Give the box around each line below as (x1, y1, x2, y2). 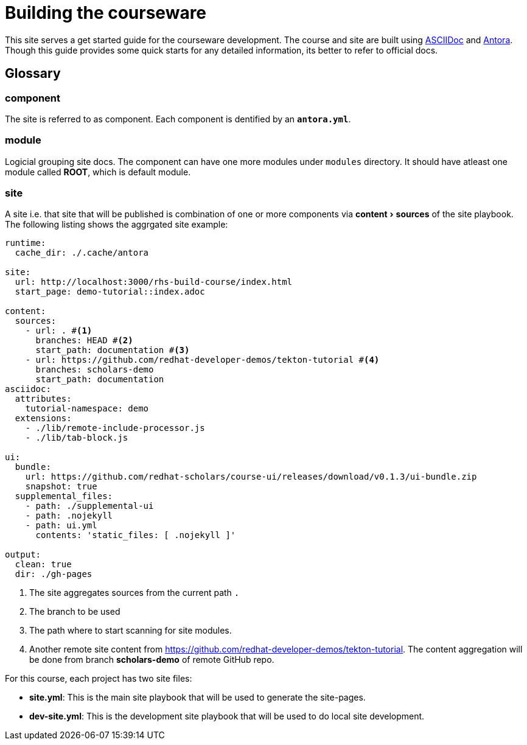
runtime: (5, 238, 46, 248)
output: (5, 550, 41, 560)
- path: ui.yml (25, 520, 97, 531)
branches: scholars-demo (35, 365, 154, 375)
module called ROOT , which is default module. (5, 166, 191, 177)
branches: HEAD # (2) (35, 335, 133, 346)
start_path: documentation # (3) (35, 345, 190, 355)
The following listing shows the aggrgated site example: (5, 219, 228, 230)
